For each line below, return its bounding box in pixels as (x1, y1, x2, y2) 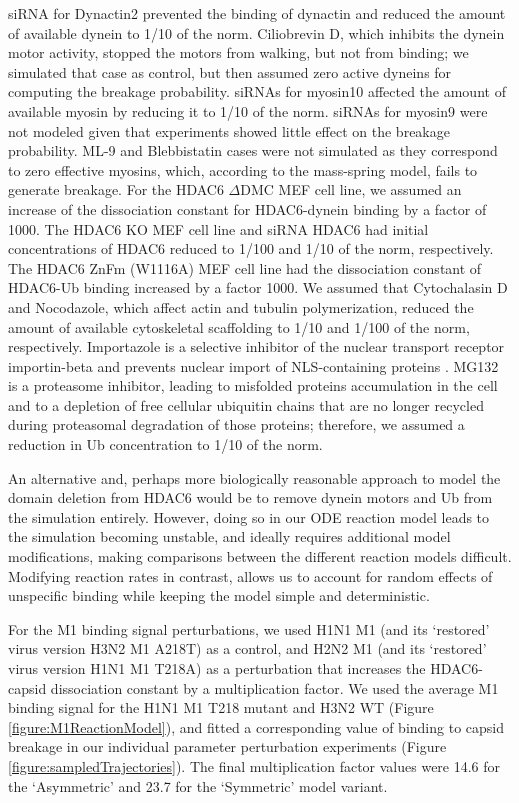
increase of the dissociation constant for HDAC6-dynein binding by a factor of (8, 198, 487, 219)
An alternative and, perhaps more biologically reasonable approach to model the (8, 467, 501, 488)
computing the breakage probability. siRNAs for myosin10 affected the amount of (8, 81, 506, 102)
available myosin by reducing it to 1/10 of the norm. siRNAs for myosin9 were (8, 100, 488, 121)
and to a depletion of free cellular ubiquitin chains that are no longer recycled (8, 394, 484, 415)
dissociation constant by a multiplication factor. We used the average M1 (50, 677, 499, 698)
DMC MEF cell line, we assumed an (240, 179, 462, 200)
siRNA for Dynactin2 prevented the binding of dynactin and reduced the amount (8, 3, 506, 23)
